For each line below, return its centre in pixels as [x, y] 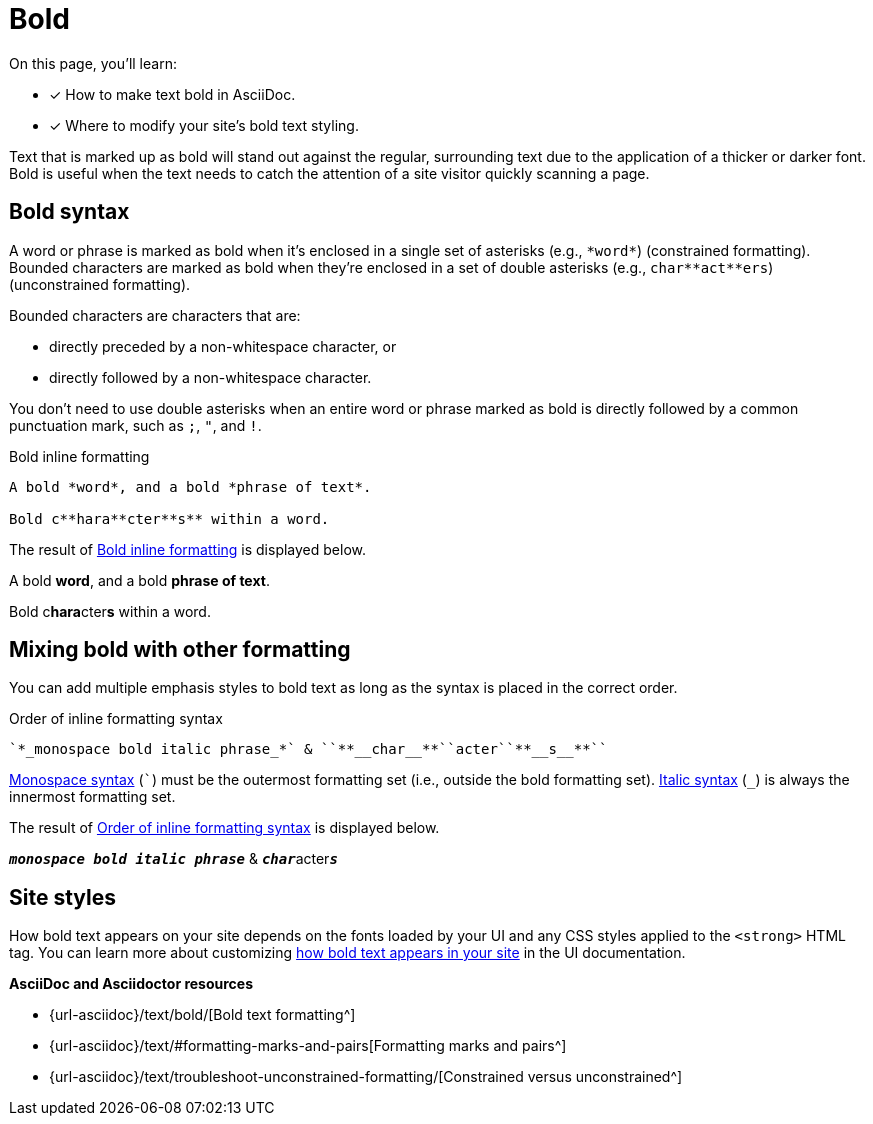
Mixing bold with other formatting [180, 650]
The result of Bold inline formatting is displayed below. [188, 549]
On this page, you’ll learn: [93, 63]
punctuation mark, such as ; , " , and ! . [135, 425]
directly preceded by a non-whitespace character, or [223, 346]
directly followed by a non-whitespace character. [210, 377]
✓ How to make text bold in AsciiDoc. [172, 94]
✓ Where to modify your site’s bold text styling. [204, 125]
